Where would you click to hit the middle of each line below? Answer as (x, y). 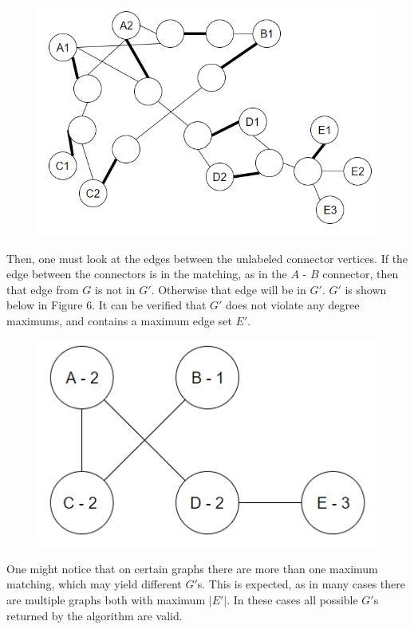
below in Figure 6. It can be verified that (106, 305)
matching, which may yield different (94, 584)
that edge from (43, 289)
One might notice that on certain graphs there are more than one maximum (192, 568)
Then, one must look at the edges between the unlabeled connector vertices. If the (207, 258)
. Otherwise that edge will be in (229, 289)
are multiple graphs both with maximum (106, 600)
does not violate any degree (293, 305)
